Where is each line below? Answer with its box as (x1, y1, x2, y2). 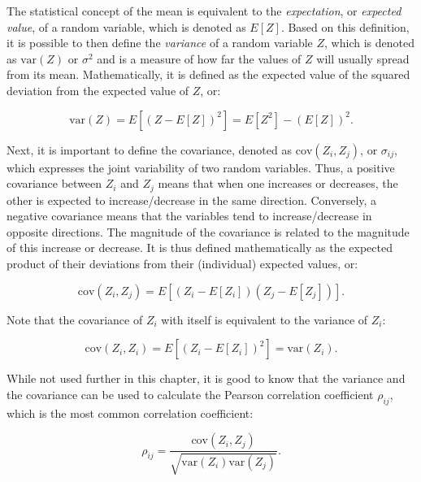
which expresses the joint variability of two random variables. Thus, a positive (7, 158, 395, 176)
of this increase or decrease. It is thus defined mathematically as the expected (7, 239, 393, 256)
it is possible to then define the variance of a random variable (7, 34, 313, 51)
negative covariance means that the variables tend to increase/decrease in (7, 207, 372, 224)
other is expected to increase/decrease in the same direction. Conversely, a (7, 191, 377, 208)
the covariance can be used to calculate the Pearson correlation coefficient (7, 385, 374, 402)
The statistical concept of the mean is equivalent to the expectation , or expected (7, 2, 401, 19)
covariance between (7, 175, 102, 192)
